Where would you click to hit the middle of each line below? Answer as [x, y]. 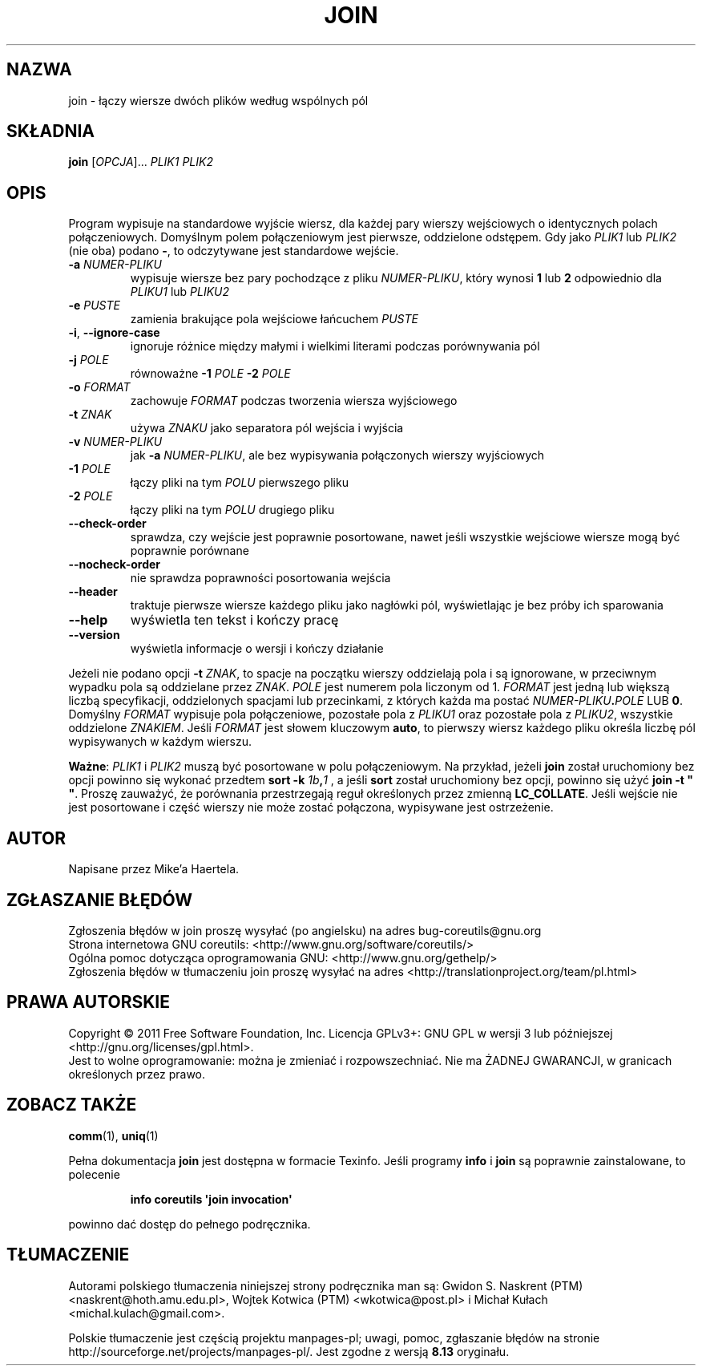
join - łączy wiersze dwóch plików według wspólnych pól [218, 100]
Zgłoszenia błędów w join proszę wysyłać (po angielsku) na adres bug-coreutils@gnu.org [305, 930]
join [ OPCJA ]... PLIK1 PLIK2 [141, 162]
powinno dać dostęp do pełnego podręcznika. [190, 1224]
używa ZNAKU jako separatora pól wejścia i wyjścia [267, 428]
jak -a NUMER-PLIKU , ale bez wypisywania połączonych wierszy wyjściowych [337, 455]
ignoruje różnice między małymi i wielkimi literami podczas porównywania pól [335, 346]
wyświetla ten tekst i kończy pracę [234, 620]
